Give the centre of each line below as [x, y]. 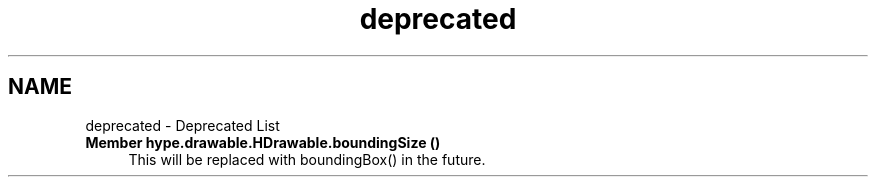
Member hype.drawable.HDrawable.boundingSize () [263, 142]
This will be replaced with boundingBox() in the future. [307, 159]
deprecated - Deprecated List [182, 125]
